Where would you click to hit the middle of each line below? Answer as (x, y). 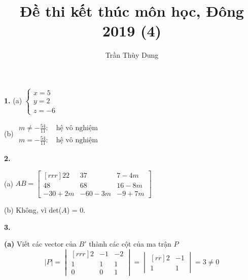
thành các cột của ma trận (130, 244)
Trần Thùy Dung (132, 55)
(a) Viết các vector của (40, 244)
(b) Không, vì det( (33, 209)
